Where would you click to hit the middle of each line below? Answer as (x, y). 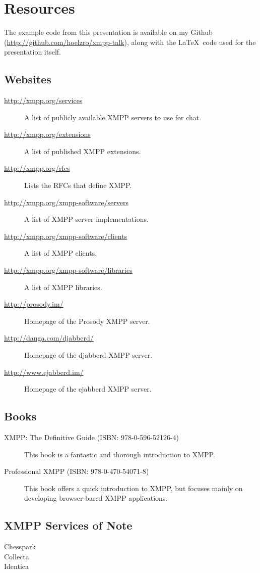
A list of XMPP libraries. (63, 287)
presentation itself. (32, 52)
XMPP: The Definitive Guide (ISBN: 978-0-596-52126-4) (91, 437)
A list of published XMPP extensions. (83, 151)
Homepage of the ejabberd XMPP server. (88, 389)
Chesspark (20, 546)
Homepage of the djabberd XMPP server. (88, 355)
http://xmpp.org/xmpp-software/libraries (68, 270)
